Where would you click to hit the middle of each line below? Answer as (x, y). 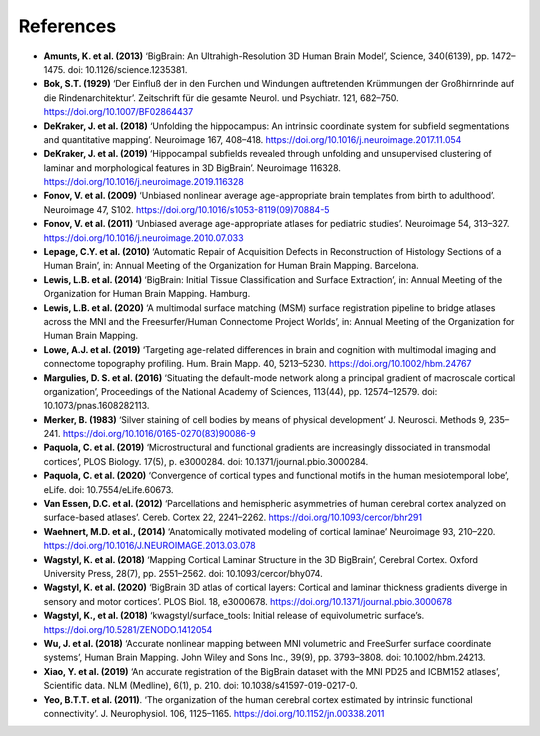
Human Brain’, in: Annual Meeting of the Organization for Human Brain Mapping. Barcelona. (231, 266)
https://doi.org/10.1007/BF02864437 (118, 112)
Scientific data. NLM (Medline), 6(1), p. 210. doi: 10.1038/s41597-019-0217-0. (201, 686)
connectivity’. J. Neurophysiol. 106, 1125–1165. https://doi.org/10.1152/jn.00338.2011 (214, 713)
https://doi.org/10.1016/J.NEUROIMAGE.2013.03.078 (150, 546)
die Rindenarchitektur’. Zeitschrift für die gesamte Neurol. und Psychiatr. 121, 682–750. (221, 97)
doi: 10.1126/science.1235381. (127, 69)
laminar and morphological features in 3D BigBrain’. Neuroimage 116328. (192, 167)
